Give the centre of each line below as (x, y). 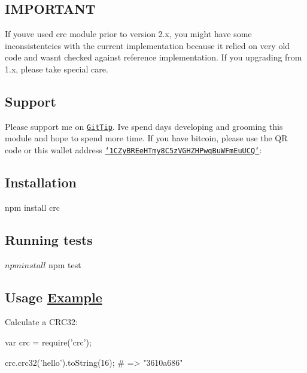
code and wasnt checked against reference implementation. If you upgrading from (153, 57)
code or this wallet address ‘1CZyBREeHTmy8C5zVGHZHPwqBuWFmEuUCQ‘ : (133, 150)
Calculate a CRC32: (41, 322)
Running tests (49, 239)
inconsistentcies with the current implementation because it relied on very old (148, 45)
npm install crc (32, 207)
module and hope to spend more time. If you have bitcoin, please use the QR (146, 138)
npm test (65, 264)
